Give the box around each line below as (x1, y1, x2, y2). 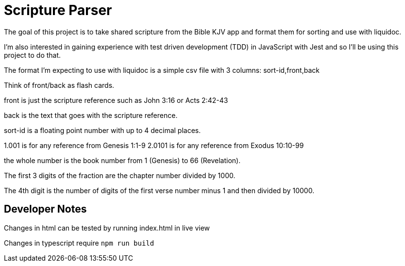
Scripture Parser (4, 2, 112, 18)
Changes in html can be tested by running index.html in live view (4, 223, 210, 232)
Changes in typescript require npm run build (4, 238, 154, 247)
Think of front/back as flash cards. (4, 81, 115, 89)
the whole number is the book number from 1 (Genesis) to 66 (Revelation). (4, 156, 241, 165)
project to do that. (4, 50, 61, 59)
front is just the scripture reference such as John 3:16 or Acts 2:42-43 (4, 96, 228, 104)
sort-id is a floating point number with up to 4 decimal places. (4, 126, 201, 134)
